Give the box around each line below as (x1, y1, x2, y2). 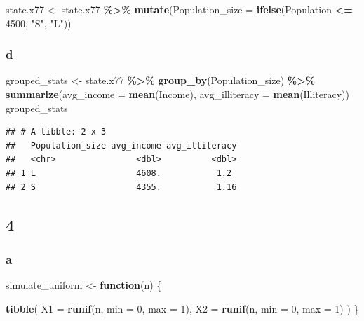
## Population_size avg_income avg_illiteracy (6, 140, 237, 151)
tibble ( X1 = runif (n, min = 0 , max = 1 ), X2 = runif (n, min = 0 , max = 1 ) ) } (6, 301, 359, 315)
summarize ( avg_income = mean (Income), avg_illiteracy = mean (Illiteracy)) (6, 87, 349, 101)
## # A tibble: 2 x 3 (6, 127, 107, 137)
